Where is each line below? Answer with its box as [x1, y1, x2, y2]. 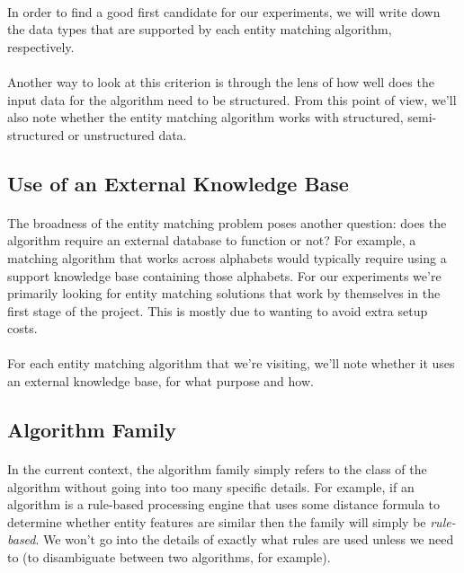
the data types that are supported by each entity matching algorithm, [7, 20, 392, 39]
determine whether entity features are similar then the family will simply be [7, 512, 426, 531]
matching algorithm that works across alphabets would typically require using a [7, 248, 447, 267]
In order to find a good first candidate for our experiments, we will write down [7, 2, 441, 21]
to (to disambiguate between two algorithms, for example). [7, 548, 331, 566]
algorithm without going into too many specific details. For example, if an [7, 477, 415, 496]
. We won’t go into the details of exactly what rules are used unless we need [35, 530, 454, 549]
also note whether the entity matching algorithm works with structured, [7, 108, 404, 127]
